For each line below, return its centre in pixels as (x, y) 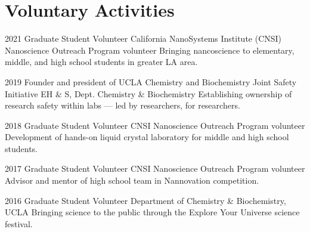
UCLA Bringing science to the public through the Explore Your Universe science (152, 212)
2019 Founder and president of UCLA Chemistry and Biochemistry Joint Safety (151, 81)
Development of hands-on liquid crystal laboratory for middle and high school (147, 137)
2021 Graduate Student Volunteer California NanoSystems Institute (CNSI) (143, 38)
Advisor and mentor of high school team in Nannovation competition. (132, 180)
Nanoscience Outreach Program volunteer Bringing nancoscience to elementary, (150, 50)
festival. (19, 223)
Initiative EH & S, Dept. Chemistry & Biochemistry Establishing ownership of (148, 93)
